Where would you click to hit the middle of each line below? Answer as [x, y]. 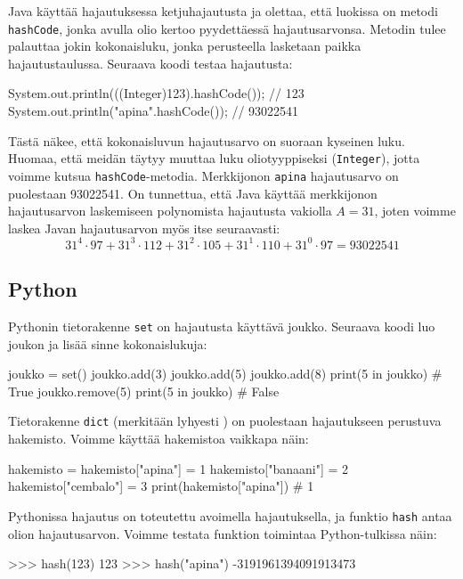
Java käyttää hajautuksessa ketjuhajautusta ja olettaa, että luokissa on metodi [223, 11]
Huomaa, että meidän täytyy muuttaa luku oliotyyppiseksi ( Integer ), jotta [214, 158]
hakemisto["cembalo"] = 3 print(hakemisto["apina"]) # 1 [161, 486]
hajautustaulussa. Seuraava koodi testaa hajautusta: [150, 63]
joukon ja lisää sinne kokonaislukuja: [108, 343]
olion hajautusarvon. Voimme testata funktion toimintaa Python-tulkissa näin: [223, 533]
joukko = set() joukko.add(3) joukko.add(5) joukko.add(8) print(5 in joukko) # [225, 374]
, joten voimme [415, 211]
